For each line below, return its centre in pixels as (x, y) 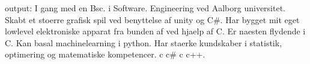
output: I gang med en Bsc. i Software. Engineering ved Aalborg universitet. (145, 8)
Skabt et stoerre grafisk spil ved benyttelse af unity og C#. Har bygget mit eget (152, 19)
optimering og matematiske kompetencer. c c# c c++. (105, 54)
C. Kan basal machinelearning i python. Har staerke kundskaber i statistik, (144, 42)
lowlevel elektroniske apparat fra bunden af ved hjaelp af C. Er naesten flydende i (155, 31)
